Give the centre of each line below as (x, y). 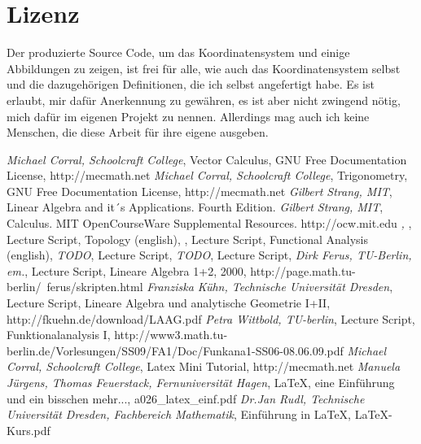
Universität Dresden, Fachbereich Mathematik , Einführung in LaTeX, (179, 414)
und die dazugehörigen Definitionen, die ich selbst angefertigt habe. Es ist (191, 84)
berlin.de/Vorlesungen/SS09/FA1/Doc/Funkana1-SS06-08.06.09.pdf (175, 350)
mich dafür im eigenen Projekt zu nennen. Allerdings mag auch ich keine (188, 116)
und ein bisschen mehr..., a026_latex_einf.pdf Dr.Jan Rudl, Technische (186, 398)
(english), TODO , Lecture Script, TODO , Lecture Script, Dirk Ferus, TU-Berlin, (209, 255)
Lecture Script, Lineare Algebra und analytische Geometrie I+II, (169, 303)
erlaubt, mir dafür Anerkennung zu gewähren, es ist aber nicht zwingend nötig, (204, 100)
